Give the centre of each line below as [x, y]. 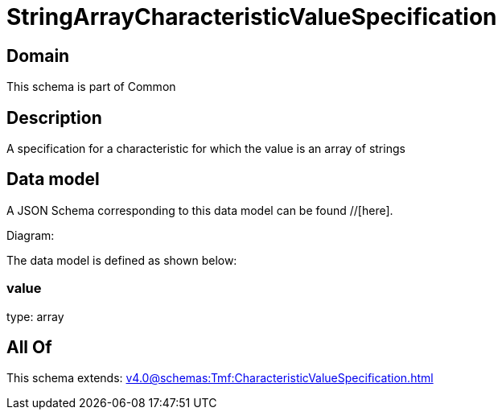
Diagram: [31, 235]
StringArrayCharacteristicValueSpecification [252, 17]
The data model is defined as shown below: [122, 260]
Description [54, 117]
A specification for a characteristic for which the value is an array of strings [206, 149]
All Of [29, 348]
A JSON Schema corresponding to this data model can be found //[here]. [200, 210]
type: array [35, 316]
